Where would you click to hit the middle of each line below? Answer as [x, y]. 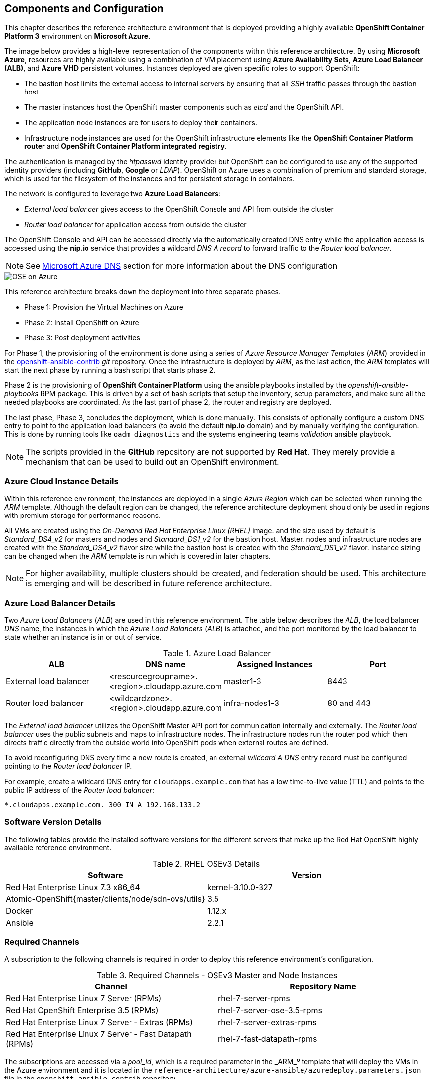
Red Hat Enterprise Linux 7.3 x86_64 [73, 887]
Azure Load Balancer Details [60, 603]
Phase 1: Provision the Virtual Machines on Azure [104, 307]
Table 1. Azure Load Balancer [217, 653]
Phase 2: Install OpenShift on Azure [82, 323]
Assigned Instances [275, 664]
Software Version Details [53, 822]
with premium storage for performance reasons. [83, 516]
